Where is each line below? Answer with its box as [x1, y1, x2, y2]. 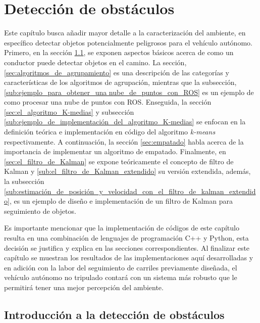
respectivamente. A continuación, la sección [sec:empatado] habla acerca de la [4, 136, 244, 147]
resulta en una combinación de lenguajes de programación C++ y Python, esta [4, 233, 249, 243]
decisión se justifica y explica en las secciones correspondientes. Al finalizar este [4, 242, 250, 253]
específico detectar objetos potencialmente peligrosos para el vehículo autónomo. [4, 37, 252, 48]
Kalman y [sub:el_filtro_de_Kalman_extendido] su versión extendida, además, [4, 166, 251, 176]
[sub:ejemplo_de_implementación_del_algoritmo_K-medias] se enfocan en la [4, 116, 246, 127]
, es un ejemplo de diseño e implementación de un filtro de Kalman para [9, 196, 233, 206]
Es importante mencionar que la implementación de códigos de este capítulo [4, 222, 239, 233]
